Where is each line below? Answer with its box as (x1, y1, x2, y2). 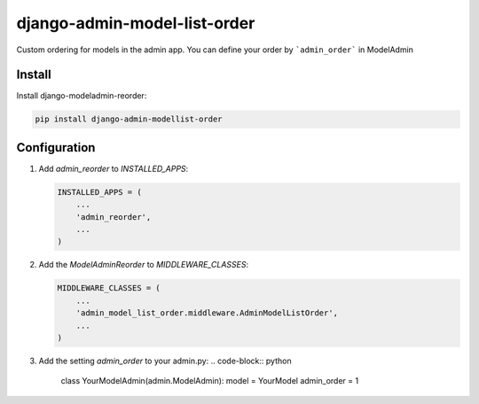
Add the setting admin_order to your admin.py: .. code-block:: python (38, 355, 292, 366)
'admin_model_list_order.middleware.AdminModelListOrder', (75, 308, 339, 318)
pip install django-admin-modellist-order (35, 114, 223, 124)
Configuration (16, 140, 96, 155)
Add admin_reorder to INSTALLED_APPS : (38, 163, 189, 174)
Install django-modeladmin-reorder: (16, 90, 147, 101)
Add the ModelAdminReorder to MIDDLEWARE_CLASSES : (38, 260, 248, 270)
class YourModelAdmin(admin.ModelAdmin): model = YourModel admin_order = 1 (60, 376, 359, 386)
